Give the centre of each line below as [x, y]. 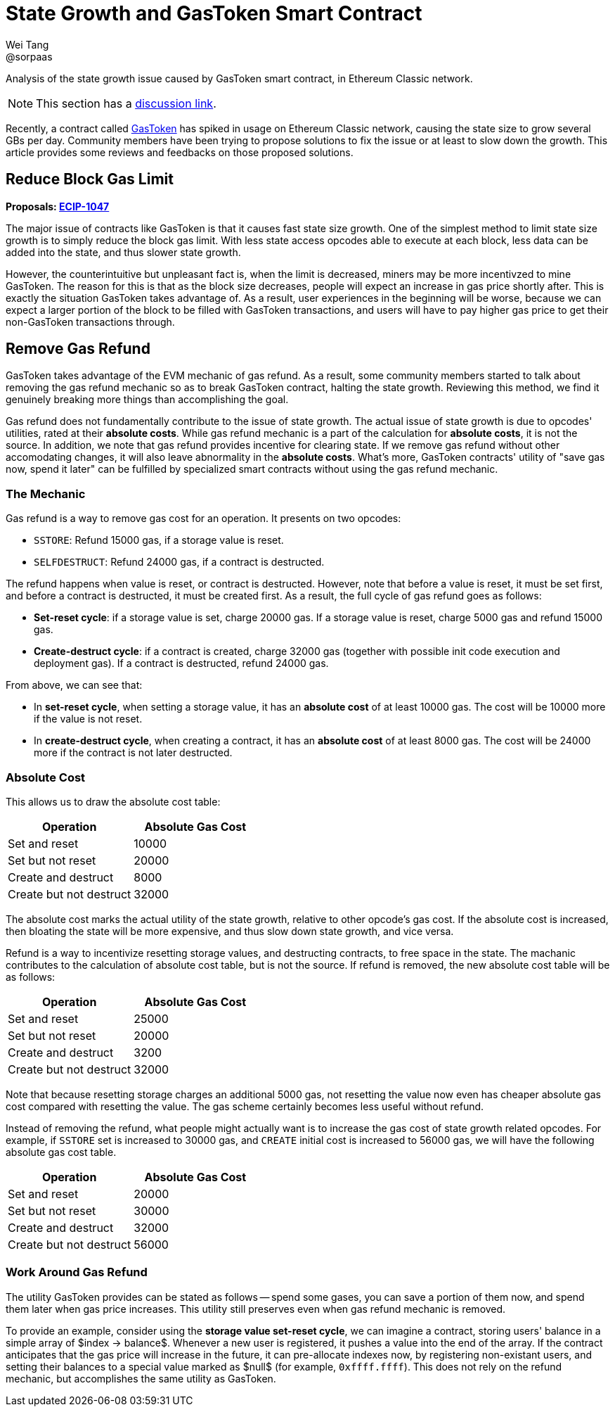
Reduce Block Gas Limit [90, 179]
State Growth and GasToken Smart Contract [214, 13]
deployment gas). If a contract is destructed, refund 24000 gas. [181, 663]
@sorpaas [29, 56]
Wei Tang [27, 44]
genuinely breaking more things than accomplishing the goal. [147, 400]
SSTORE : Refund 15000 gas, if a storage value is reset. [159, 540]
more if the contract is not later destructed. [133, 753]
